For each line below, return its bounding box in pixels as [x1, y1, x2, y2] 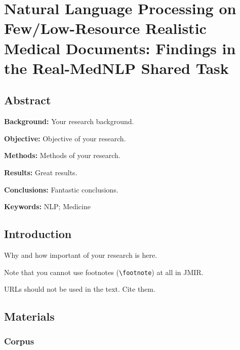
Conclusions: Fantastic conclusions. [4, 184, 118, 195]
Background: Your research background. [4, 116, 134, 127]
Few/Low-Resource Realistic [4, 18, 207, 38]
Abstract [4, 92, 51, 108]
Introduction [4, 226, 72, 242]
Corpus [4, 335, 34, 347]
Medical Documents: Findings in [4, 37, 236, 58]
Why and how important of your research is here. [4, 249, 157, 260]
